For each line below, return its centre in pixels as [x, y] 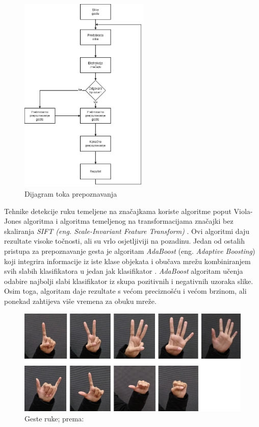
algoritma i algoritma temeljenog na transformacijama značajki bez [128, 221]
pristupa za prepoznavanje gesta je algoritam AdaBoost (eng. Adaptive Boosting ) [130, 251]
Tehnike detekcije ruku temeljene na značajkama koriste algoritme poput [118, 211]
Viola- [243, 211]
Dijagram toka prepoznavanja [71, 194]
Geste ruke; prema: [54, 418]
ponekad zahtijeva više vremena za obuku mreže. [80, 301]
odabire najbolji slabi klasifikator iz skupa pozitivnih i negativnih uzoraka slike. [129, 281]
